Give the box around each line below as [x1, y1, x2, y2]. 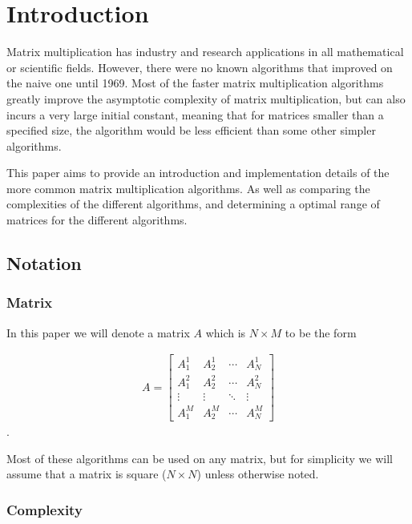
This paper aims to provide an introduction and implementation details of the [6, 164, 390, 181]
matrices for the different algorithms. [6, 212, 188, 228]
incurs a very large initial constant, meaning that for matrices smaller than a [6, 106, 384, 123]
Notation [6, 251, 82, 276]
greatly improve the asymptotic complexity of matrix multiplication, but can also [6, 90, 406, 107]
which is [205, 324, 246, 341]
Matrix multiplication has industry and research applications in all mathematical [6, 43, 404, 60]
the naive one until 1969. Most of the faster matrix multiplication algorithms [6, 75, 384, 91]
